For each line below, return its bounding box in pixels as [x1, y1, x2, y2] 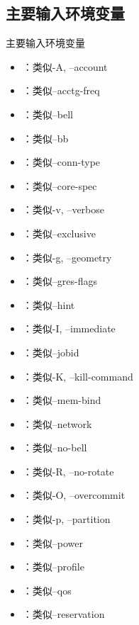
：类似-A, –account [22, 59, 108, 74]
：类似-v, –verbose [22, 202, 105, 217]
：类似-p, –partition [22, 512, 111, 527]
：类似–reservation [22, 607, 105, 621]
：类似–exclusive [22, 225, 96, 240]
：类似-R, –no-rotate [22, 463, 114, 478]
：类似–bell [22, 106, 73, 121]
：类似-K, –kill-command [22, 368, 133, 383]
